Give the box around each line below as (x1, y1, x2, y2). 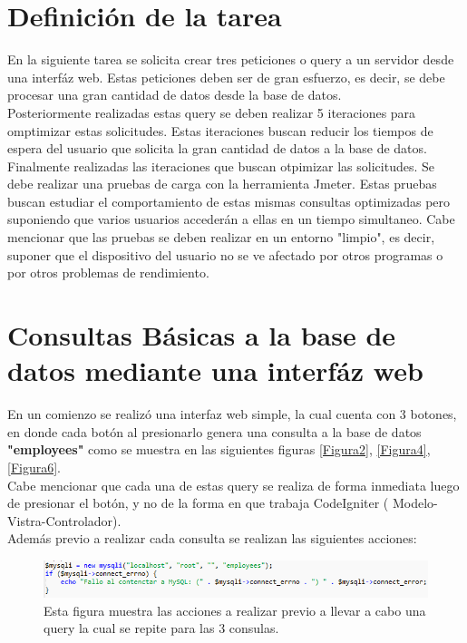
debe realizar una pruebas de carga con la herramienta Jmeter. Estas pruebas (7, 174, 437, 193)
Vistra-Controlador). (7, 511, 122, 530)
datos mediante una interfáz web (7, 352, 423, 389)
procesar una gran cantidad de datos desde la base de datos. (7, 85, 342, 104)
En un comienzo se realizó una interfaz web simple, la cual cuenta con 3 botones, (7, 404, 457, 424)
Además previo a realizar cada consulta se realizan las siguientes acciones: (7, 529, 417, 548)
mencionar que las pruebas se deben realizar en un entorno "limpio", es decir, (7, 228, 435, 247)
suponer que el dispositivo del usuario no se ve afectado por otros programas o (7, 245, 443, 264)
